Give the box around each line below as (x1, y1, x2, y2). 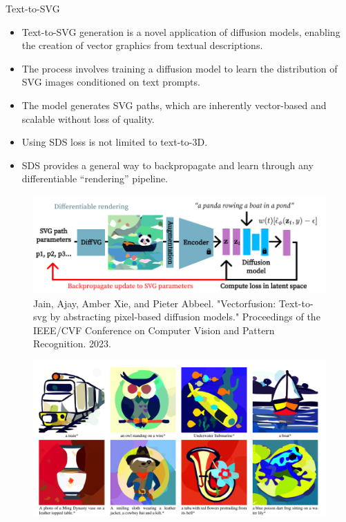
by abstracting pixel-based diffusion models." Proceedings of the (50, 309, 320, 324)
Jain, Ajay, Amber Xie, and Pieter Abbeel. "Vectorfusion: (33, 296, 276, 310)
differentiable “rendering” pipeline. (21, 171, 169, 186)
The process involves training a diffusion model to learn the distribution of (21, 61, 338, 75)
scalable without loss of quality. (21, 111, 155, 126)
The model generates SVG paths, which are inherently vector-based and (21, 97, 327, 112)
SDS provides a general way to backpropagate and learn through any (21, 157, 314, 172)
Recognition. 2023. (33, 336, 111, 351)
